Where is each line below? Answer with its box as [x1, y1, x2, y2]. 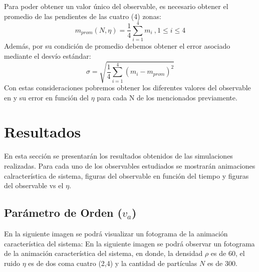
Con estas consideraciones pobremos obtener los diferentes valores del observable [4, 82, 251, 93]
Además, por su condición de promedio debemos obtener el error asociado [4, 41, 230, 51]
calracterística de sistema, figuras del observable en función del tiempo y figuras [4, 170, 249, 181]
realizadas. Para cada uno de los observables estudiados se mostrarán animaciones [4, 160, 255, 171]
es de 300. [207, 257, 237, 268]
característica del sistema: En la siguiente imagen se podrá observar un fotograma [4, 238, 255, 248]
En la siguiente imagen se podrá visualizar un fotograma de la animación [4, 228, 228, 238]
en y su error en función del [4, 92, 89, 102]
